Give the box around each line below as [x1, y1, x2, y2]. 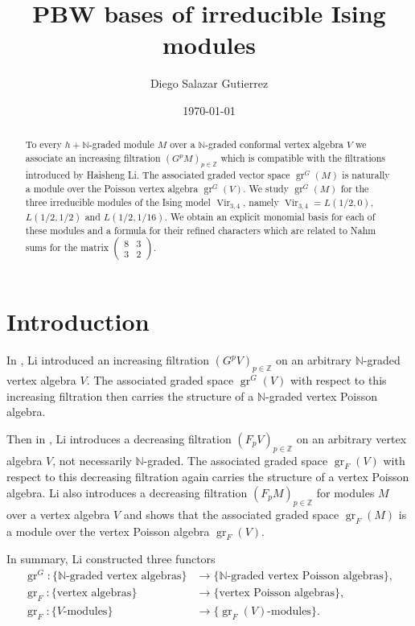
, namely [243, 195, 279, 208]
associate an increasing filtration [25, 150, 161, 164]
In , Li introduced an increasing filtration [6, 352, 210, 369]
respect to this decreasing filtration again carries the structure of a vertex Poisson [6, 468, 409, 485]
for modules [316, 484, 375, 500]
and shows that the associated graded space [123, 505, 339, 522]
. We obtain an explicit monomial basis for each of [164, 209, 376, 223]
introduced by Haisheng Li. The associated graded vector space [25, 168, 290, 182]
